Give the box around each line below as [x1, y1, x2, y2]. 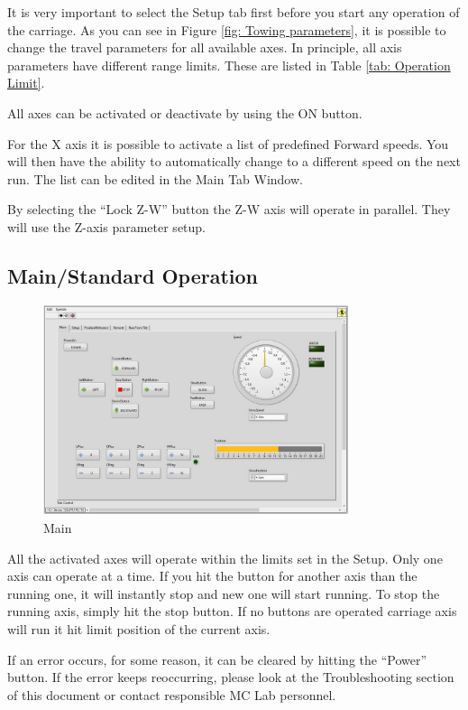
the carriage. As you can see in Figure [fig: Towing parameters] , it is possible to [7, 20, 446, 39]
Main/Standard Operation [7, 261, 258, 289]
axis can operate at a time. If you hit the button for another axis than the [7, 566, 418, 585]
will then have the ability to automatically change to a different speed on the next [7, 152, 461, 171]
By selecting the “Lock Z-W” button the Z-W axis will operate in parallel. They [7, 200, 451, 219]
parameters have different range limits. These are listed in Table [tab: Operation [7, 55, 451, 74]
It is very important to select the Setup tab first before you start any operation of [7, 3, 460, 21]
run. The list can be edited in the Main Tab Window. [7, 169, 303, 188]
